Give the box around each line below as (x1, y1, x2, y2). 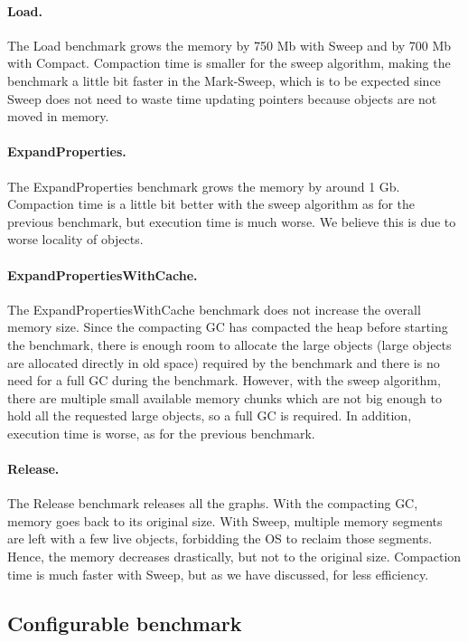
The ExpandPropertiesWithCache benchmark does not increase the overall (7, 299, 421, 318)
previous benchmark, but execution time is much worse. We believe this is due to (7, 212, 456, 231)
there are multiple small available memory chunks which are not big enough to (7, 388, 442, 407)
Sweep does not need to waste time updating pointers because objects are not (7, 89, 437, 108)
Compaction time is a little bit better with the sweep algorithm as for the (7, 194, 416, 213)
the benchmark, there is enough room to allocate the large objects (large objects (7, 335, 452, 354)
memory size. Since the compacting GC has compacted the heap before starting (7, 317, 448, 336)
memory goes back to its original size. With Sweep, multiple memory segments (7, 511, 443, 530)
